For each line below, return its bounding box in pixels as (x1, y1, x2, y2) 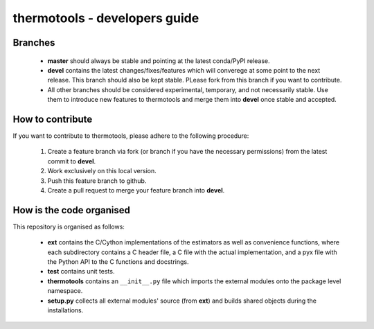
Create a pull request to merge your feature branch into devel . (47, 186, 225, 194)
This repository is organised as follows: (12, 222, 125, 231)
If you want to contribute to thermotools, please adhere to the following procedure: (12, 132, 249, 140)
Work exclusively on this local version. (47, 167, 157, 175)
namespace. (47, 287, 83, 295)
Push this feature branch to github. (47, 177, 147, 185)
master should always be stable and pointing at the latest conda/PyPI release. (47, 56, 270, 65)
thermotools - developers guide (12, 10, 199, 26)
